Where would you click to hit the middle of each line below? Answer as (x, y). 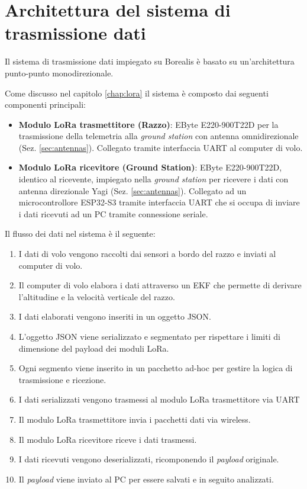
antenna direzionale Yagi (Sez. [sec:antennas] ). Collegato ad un (133, 190)
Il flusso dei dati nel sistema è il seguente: (80, 234)
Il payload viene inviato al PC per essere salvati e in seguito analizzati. (146, 479)
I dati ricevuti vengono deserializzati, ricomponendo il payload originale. (149, 459)
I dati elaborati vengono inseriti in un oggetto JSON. (115, 316)
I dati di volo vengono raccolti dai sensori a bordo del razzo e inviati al (147, 254)
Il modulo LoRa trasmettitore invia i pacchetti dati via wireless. (135, 419)
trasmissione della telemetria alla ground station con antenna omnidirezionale (159, 136)
